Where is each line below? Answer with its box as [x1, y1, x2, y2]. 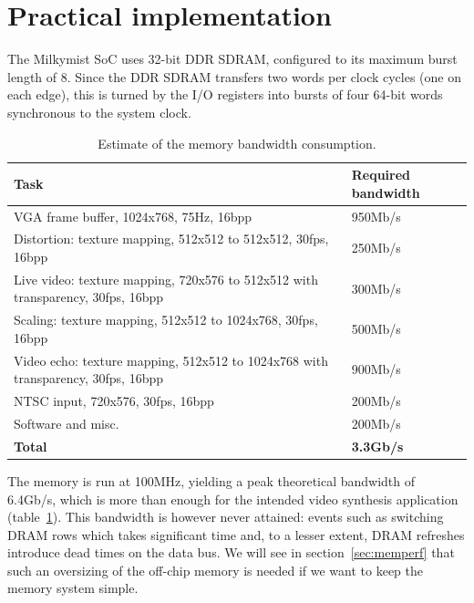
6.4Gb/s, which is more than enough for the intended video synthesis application [7, 489, 459, 508]
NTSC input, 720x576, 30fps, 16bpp [14, 391, 214, 411]
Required [351, 165, 411, 184]
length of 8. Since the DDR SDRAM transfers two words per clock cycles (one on [7, 67, 462, 86]
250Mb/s [351, 238, 401, 257]
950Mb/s [351, 206, 401, 225]
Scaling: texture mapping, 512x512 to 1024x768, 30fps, [14, 310, 318, 329]
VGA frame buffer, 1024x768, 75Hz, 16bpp [14, 206, 252, 225]
